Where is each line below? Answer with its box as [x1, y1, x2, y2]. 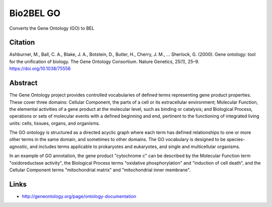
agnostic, [9, 144, 29, 150]
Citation [9, 38, 35, 47]
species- [227, 136, 245, 143]
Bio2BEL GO [9, 8, 60, 19]
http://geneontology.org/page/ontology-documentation [22, 193, 137, 199]
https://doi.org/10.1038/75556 [9, 65, 71, 72]
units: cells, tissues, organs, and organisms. [9, 120, 100, 126]
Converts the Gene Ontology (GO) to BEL [9, 25, 95, 31]
